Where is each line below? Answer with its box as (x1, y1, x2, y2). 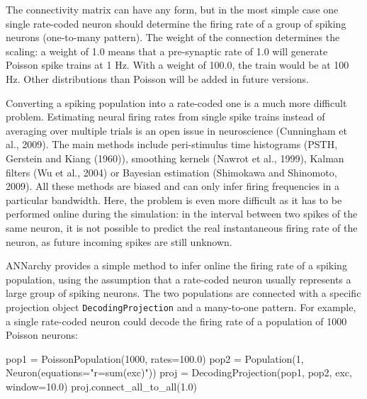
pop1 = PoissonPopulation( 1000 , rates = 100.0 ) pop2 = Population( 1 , (6, 351, 304, 366)
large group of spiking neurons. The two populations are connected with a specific (6, 286, 361, 300)
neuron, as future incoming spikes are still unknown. (6, 234, 232, 249)
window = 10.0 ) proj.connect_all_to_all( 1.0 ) (6, 378, 198, 393)
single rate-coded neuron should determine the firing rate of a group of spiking (6, 16, 346, 30)
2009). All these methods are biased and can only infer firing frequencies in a (6, 179, 340, 193)
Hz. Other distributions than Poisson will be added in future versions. (6, 71, 309, 86)
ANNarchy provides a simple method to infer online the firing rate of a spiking (6, 258, 347, 273)
